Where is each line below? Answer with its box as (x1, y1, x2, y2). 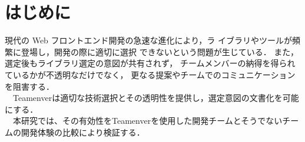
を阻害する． (5, 80, 54, 92)
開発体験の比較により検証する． (21, 126, 145, 138)
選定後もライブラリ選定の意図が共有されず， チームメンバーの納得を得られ (5, 57, 296, 69)
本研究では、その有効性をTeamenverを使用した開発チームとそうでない (12, 114, 283, 127)
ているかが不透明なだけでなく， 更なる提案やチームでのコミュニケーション (5, 68, 296, 80)
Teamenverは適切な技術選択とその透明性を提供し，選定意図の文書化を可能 (12, 92, 299, 104)
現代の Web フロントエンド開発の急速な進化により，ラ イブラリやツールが (5, 34, 292, 46)
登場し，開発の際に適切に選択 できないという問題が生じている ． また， (21, 45, 299, 58)
